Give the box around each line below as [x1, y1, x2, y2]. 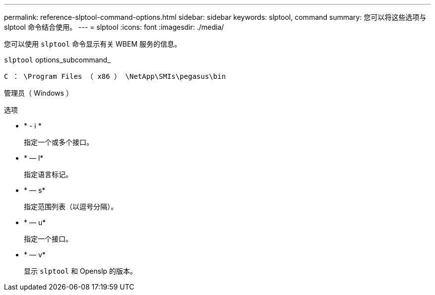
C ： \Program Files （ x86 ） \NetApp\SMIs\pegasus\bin [4, 72, 226, 80]
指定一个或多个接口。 [24, 138, 93, 146]
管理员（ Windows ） [4, 89, 73, 97]
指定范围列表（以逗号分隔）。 [24, 202, 118, 211]
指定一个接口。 [24, 235, 72, 243]
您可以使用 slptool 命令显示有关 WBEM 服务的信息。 [4, 40, 181, 48]
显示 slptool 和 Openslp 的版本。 [24, 267, 137, 275]
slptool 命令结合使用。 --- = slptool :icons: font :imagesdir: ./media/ [4, 23, 224, 31]
